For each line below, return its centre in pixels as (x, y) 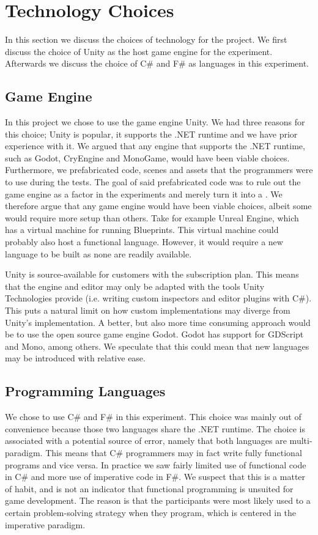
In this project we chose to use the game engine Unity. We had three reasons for (155, 122)
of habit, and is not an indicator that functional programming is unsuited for (149, 488)
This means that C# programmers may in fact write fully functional (174, 452)
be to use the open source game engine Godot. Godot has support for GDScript (154, 334)
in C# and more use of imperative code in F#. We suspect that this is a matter (155, 477)
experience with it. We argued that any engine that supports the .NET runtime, (155, 146)
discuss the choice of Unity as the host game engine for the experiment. (139, 51)
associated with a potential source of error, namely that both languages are (146, 441)
